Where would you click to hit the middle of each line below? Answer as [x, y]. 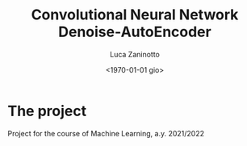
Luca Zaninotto [135, 54]
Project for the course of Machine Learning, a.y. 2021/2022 [106, 133]
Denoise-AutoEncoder [135, 32]
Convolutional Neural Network [135, 15]
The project [47, 111]
